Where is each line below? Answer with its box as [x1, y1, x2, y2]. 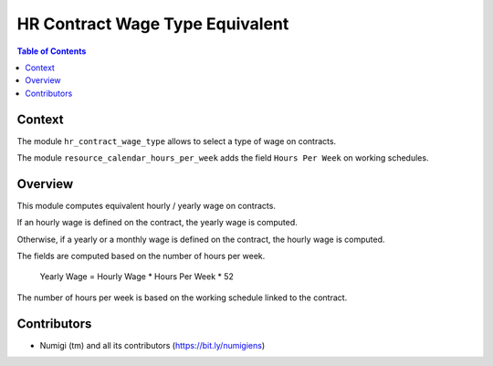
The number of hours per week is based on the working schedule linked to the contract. [16, 292, 348, 303]
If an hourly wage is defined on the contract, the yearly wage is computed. [16, 217, 299, 228]
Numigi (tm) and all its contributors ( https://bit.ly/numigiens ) [39, 340, 266, 350]
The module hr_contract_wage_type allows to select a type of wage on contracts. [16, 135, 337, 146]
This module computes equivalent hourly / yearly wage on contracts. [16, 200, 276, 211]
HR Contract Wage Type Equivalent [16, 14, 289, 34]
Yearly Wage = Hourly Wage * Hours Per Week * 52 [39, 271, 235, 282]
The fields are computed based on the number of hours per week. [16, 251, 266, 262]
